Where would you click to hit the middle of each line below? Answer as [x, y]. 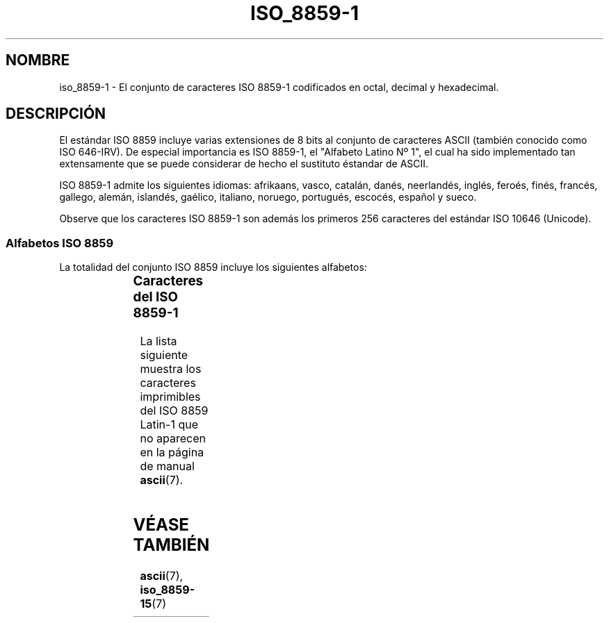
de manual [167, 466]
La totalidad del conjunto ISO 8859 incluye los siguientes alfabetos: [213, 267]
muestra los [171, 368]
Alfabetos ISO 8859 [60, 243]
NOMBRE [38, 60]
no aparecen [173, 438]
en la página [172, 452]
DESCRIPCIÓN [56, 114]
